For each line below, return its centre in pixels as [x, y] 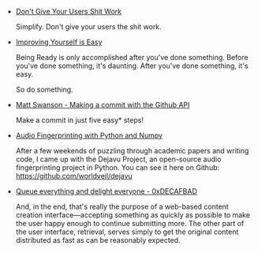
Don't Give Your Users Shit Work [69, 11]
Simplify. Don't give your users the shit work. [88, 26]
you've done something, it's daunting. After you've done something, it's [132, 66]
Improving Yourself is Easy [59, 42]
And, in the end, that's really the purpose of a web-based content [122, 206]
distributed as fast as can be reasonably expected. [98, 240]
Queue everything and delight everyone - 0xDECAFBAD [106, 191]
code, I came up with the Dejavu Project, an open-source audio [118, 159]
